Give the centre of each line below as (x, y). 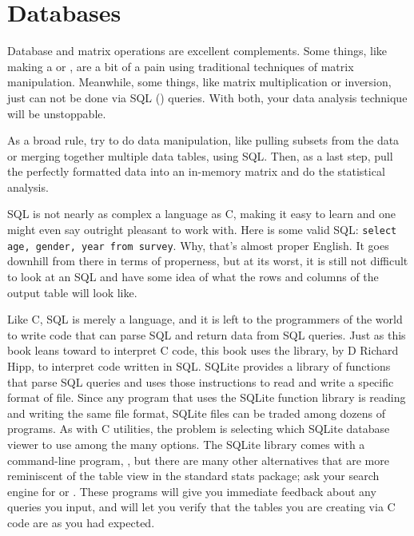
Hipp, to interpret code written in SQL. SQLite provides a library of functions (199, 365)
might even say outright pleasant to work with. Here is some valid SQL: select (202, 230)
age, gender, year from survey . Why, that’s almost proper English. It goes (198, 245)
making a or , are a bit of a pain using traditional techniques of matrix (181, 66)
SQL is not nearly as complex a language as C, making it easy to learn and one (201, 214)
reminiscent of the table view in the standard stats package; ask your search (193, 476)
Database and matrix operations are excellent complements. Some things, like (197, 51)
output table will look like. (72, 292)
